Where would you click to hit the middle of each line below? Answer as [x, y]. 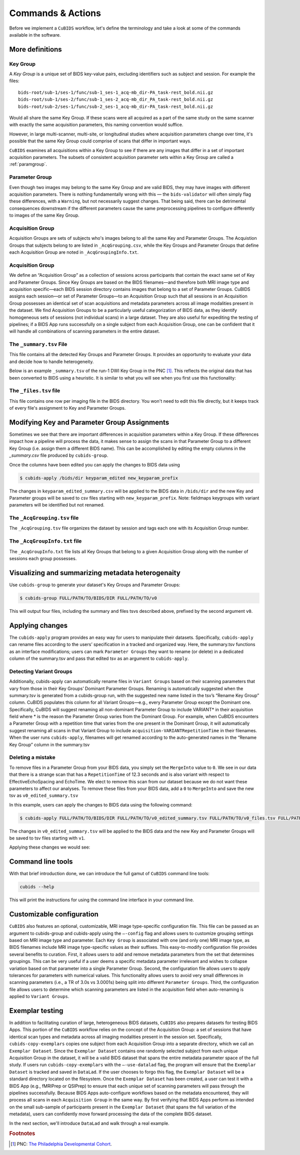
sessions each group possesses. [43, 559]
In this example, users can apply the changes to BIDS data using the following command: [101, 804]
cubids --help [37, 887]
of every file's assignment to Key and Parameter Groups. [67, 408]
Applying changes [38, 625]
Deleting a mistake [32, 757]
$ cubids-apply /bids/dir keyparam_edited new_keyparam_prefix [99, 478]
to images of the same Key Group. [44, 215]
